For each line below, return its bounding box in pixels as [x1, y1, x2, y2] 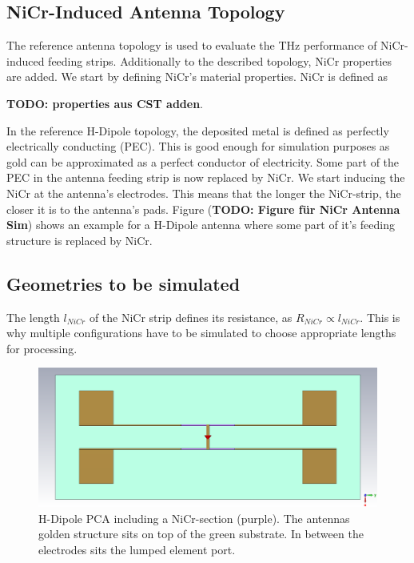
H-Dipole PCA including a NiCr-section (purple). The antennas [38, 509, 350, 526]
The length [6, 308, 60, 325]
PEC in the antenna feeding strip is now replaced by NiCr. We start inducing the [6, 169, 405, 186]
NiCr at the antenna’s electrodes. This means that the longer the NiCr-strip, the [6, 184, 401, 201]
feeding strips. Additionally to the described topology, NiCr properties [48, 52, 392, 69]
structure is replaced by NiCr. [6, 231, 153, 248]
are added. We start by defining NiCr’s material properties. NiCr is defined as [6, 68, 388, 85]
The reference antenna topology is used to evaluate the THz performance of [6, 37, 377, 54]
